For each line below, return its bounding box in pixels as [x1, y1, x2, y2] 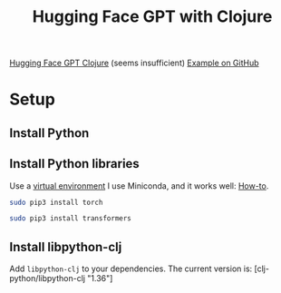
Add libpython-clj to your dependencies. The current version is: [9, 263, 253, 274]
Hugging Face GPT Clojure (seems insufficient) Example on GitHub [9, 57, 260, 69]
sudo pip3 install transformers [9, 214, 131, 223]
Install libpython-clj [9, 239, 122, 255]
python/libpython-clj [9, 273, 86, 284]
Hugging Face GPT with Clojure [32, 6, 273, 27]
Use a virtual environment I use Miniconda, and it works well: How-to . [9, 180, 269, 191]
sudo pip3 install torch [9, 198, 103, 207]
